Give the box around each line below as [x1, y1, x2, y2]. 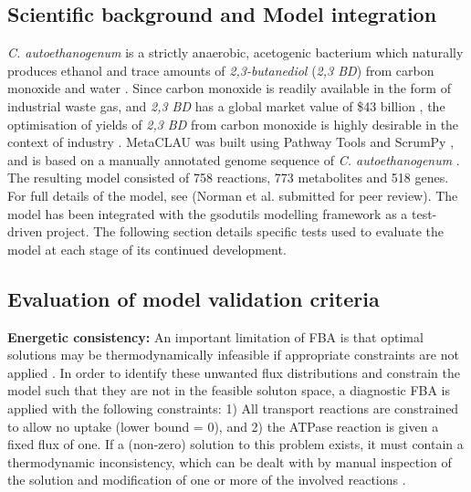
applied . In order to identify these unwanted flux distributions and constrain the [7, 362, 460, 382]
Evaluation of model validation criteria [7, 284, 380, 312]
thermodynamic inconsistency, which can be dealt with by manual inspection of [7, 452, 452, 471]
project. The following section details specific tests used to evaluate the [46, 222, 445, 241]
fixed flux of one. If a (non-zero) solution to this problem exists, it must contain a [7, 434, 464, 454]
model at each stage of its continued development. [7, 239, 287, 258]
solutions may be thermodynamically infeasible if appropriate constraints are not [7, 345, 459, 364]
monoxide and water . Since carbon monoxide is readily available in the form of [7, 79, 451, 98]
